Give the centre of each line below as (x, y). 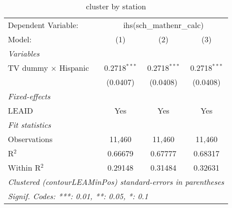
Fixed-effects (29, 96)
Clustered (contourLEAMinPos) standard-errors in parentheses (116, 182)
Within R (24, 167)
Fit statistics (30, 125)
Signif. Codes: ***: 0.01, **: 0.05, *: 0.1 (78, 196)
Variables (24, 53)
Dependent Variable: (43, 25)
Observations (30, 139)
